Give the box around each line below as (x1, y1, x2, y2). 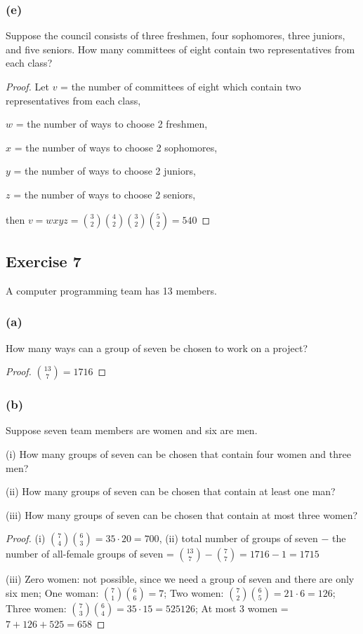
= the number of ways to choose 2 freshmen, (15, 116, 208, 131)
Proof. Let (6, 79, 49, 93)
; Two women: (164, 585, 224, 600)
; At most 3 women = (195, 600, 289, 615)
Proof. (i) (6, 531, 46, 546)
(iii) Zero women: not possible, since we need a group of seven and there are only (6, 572, 355, 586)
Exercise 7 (6, 250, 81, 271)
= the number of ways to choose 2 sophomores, (14, 140, 218, 154)
